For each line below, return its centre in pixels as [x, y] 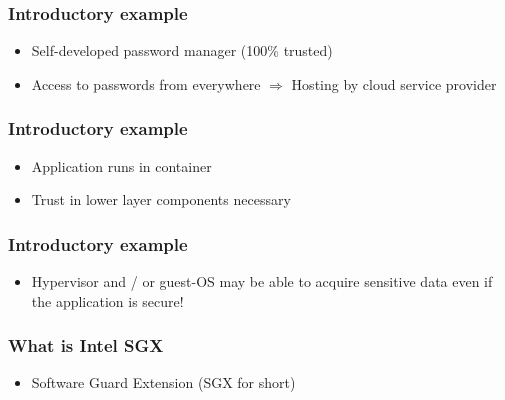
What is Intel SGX [86, 345]
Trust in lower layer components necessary [161, 199]
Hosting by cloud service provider [394, 83]
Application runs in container [121, 165]
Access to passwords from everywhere [146, 83]
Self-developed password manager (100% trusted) [182, 50]
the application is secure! [107, 300]
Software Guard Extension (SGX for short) [163, 382]
